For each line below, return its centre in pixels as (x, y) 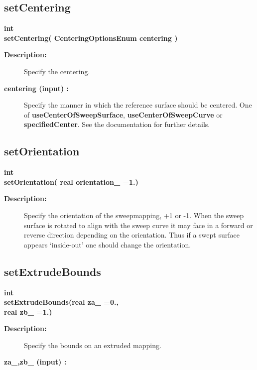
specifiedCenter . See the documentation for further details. (117, 124)
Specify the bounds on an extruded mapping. (93, 345)
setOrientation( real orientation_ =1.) (71, 182)
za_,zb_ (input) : (35, 362)
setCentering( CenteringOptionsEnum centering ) (91, 38)
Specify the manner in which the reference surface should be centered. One (138, 105)
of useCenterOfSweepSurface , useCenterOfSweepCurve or (123, 114)
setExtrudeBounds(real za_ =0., (61, 302)
